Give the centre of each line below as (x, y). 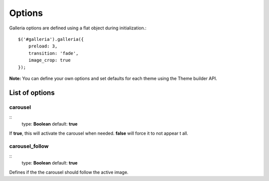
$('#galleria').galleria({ (51, 39)
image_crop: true (49, 60)
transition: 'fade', (53, 53)
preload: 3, (43, 46)
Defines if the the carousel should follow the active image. (69, 172)
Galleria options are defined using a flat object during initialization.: (78, 28)
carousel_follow (29, 146)
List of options (32, 92)
